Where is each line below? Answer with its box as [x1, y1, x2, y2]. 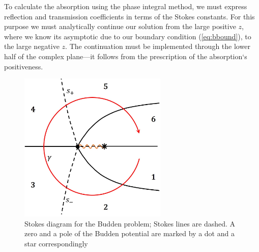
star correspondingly [24, 238, 88, 248]
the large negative [4, 41, 60, 52]
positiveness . [4, 61, 43, 71]
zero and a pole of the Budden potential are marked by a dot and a [24, 228, 235, 239]
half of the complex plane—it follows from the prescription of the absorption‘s [4, 51, 247, 61]
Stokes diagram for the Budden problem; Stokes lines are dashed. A [24, 218, 236, 229]
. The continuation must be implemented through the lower [65, 41, 250, 52]
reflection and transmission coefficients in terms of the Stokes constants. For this [4, 11, 255, 21]
